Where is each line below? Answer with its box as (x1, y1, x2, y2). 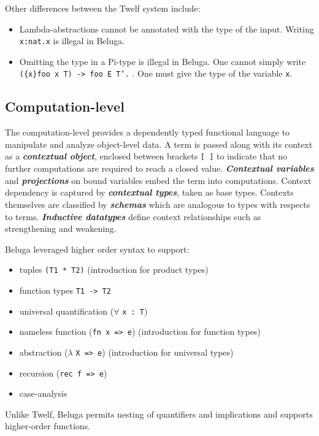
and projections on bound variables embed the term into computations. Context (5, 174, 312, 186)
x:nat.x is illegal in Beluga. (19, 34, 125, 47)
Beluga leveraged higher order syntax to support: (5, 242, 190, 255)
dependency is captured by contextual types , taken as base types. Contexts (5, 186, 294, 199)
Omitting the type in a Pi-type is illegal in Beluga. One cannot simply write (19, 55, 306, 67)
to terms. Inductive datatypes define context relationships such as (5, 210, 261, 223)
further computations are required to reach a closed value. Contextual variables (5, 162, 314, 175)
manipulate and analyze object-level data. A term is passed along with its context (5, 137, 313, 150)
